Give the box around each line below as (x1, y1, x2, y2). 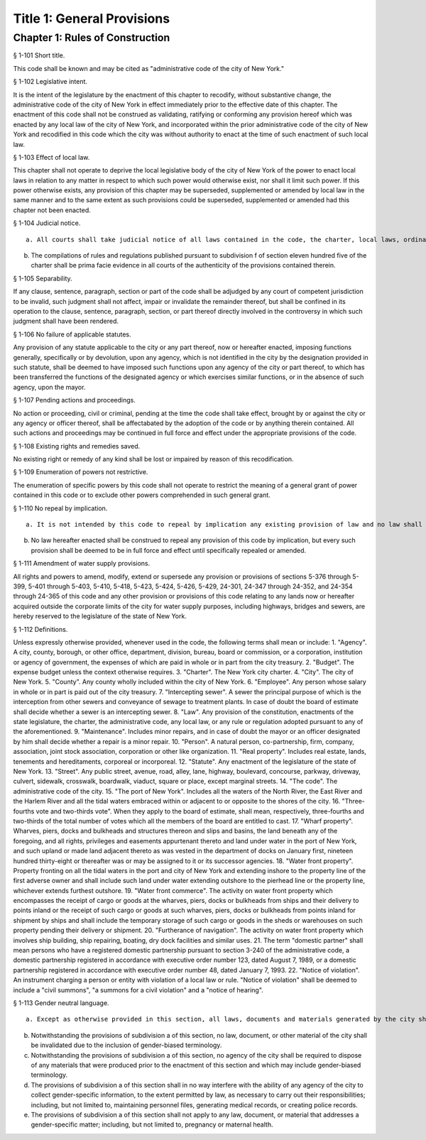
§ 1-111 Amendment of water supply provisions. (13, 559, 151, 568)
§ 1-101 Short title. (13, 51, 65, 60)
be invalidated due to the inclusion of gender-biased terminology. (31, 1041, 222, 1050)
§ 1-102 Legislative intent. (13, 77, 88, 86)
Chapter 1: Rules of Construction (13, 31, 170, 44)
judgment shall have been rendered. (13, 317, 119, 326)
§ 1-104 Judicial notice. (13, 219, 81, 227)
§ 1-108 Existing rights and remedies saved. (13, 442, 141, 450)
